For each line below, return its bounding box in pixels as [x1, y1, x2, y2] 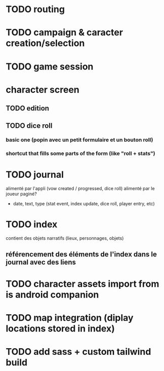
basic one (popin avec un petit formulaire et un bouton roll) [6, 136, 153, 143]
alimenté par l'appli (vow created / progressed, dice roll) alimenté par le [6, 185, 155, 192]
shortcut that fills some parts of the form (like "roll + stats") [6, 150, 156, 157]
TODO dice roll [6, 121, 53, 130]
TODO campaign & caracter [6, 27, 124, 39]
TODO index [6, 218, 58, 230]
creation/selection [6, 38, 85, 49]
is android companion [6, 289, 99, 300]
